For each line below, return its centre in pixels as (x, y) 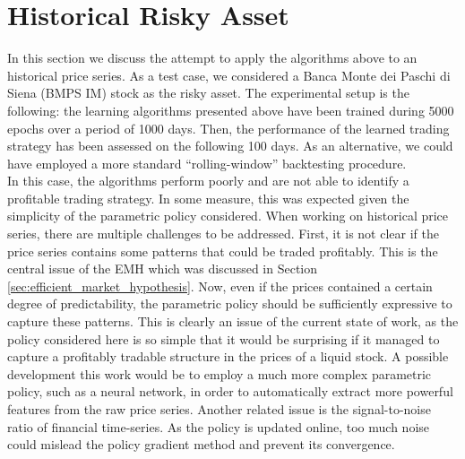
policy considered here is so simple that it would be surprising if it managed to (224, 338)
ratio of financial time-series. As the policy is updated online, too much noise (219, 426)
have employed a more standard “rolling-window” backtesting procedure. (207, 163)
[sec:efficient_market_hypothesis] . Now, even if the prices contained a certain (220, 286)
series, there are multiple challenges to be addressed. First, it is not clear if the (223, 234)
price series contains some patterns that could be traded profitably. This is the (223, 251)
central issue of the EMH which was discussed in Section (162, 268)
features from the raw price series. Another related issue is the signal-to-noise (219, 409)
